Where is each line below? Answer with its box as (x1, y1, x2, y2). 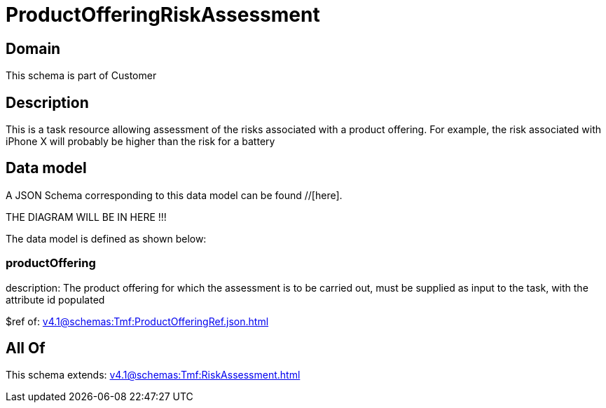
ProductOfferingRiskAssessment (6, 3, 320, 27)
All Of (6, 339, 46, 358)
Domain (6, 39, 61, 57)
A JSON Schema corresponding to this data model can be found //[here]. (6, 189, 343, 201)
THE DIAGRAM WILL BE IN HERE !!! (6, 210, 167, 223)
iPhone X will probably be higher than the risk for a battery (6, 135, 275, 148)
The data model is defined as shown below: (6, 232, 207, 245)
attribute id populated (6, 293, 105, 306)
